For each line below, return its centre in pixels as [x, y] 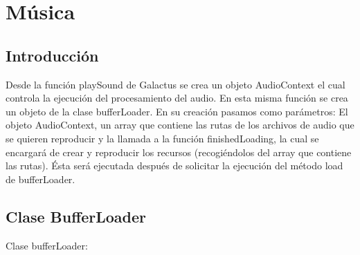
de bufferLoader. [40, 179]
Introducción [52, 55]
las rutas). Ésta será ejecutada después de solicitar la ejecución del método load [174, 166]
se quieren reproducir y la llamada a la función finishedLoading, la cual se [162, 138]
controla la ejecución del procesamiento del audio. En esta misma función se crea [177, 98]
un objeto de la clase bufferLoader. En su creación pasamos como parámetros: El [177, 111]
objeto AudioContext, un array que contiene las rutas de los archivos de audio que [180, 125]
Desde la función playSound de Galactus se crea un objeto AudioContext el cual [175, 84]
